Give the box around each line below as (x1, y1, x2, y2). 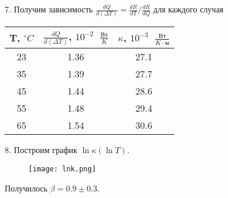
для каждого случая (153, 3, 224, 15)
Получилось (5, 181, 48, 194)
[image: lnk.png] (28, 164, 96, 173)
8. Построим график (5, 144, 77, 156)
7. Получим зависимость (5, 3, 93, 15)
